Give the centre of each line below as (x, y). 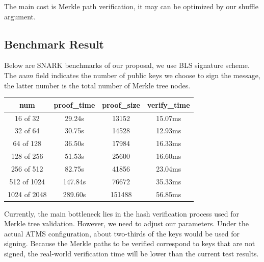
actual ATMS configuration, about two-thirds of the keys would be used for (122, 233)
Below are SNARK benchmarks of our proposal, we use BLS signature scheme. (127, 65)
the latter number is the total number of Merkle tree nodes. (97, 85)
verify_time (168, 104)
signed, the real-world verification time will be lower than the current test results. (131, 254)
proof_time (74, 104)
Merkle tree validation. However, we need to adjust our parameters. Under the (126, 223)
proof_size (121, 104)
